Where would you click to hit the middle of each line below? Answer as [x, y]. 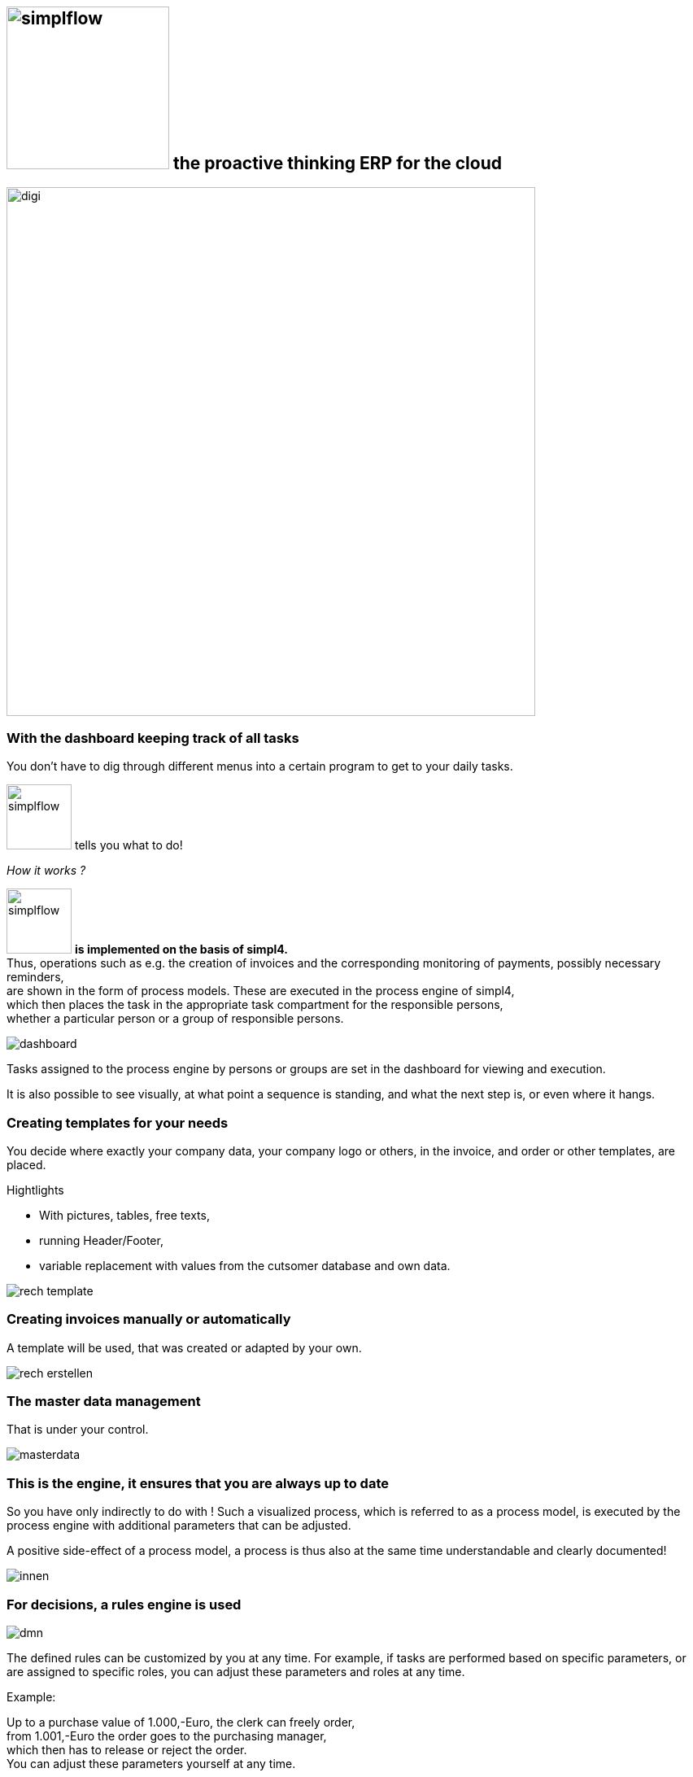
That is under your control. [78, 1430]
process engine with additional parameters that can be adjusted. [179, 1526]
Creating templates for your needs [118, 1122]
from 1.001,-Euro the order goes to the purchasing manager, [167, 1736]
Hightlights [35, 1190]
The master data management [104, 1402]
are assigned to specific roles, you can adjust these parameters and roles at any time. [236, 1671]
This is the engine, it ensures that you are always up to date [198, 1483]
